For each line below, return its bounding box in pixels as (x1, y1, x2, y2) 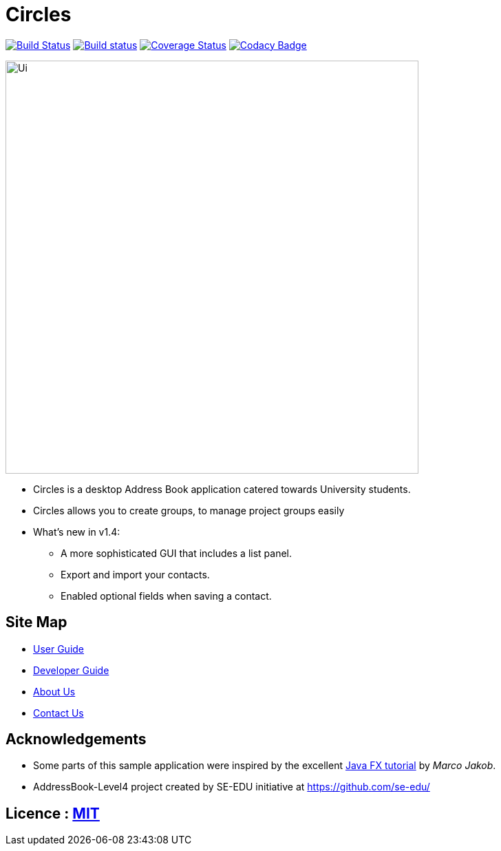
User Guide (33, 642, 85, 655)
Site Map (6, 613, 67, 631)
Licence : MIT (6, 804, 100, 822)
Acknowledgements (6, 731, 147, 748)
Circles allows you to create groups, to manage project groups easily (33, 504, 345, 516)
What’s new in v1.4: (33, 525, 120, 538)
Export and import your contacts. (61, 568, 210, 580)
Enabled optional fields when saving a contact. (61, 589, 272, 602)
